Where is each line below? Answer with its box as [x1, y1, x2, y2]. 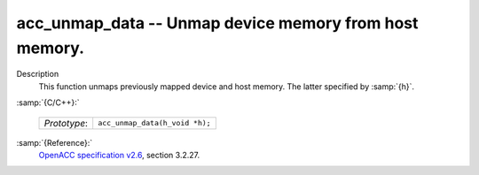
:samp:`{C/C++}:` [16, 97, 80, 108]
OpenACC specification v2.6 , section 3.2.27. [38, 149, 200, 160]
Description [16, 69, 59, 80]
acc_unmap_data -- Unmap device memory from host [16, 13, 419, 33]
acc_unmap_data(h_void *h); [98, 118, 212, 128]
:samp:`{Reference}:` [16, 137, 93, 148]
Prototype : [43, 117, 89, 129]
